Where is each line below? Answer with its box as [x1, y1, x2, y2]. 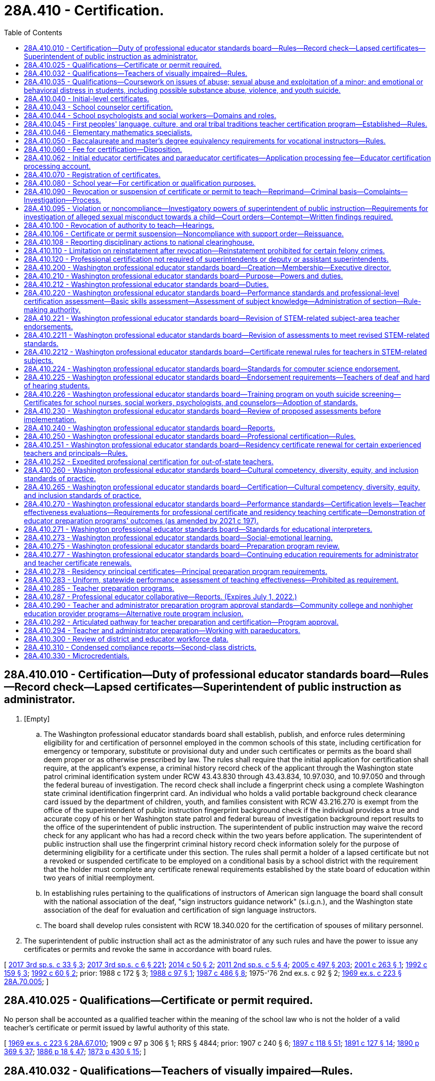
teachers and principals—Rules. [24, 448, 128, 457]
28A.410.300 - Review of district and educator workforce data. [24, 634, 228, 643]
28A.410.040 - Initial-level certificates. [24, 94, 149, 103]
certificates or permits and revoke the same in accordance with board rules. [24, 944, 272, 953]
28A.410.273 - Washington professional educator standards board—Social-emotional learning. [24, 533, 333, 542]
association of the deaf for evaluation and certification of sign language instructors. [44, 905, 317, 914]
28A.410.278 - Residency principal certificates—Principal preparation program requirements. [24, 567, 327, 576]
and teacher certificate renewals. [24, 558, 132, 567]
